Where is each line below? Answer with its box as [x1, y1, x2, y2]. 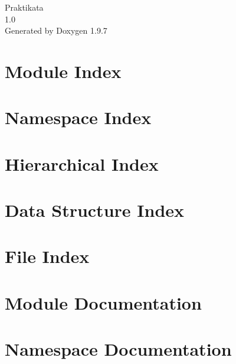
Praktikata [5, 1, 44, 13]
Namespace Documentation [5, 337, 232, 361]
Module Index [5, 58, 122, 83]
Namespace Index [5, 105, 152, 129]
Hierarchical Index [5, 151, 159, 175]
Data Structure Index [5, 198, 185, 222]
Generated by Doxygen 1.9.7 [5, 24, 107, 37]
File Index [5, 244, 90, 268]
